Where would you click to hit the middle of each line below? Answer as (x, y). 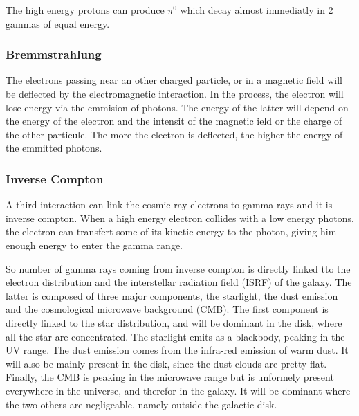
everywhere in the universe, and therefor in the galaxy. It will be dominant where (178, 390)
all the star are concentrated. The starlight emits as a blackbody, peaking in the (175, 336)
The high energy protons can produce (85, 10)
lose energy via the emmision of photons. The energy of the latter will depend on (177, 107)
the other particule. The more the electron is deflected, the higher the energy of (174, 134)
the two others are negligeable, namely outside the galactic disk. (141, 404)
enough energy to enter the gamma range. (94, 245)
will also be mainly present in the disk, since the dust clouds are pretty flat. (166, 363)
